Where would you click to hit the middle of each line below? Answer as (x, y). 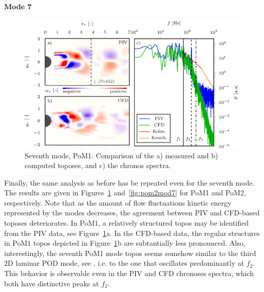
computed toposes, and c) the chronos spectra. (98, 165)
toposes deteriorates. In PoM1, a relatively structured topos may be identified (126, 223)
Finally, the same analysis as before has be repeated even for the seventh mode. (129, 182)
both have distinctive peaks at (52, 283)
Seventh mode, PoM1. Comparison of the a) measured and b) (121, 155)
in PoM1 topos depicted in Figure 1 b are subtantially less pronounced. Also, (125, 243)
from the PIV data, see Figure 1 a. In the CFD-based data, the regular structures (132, 233)
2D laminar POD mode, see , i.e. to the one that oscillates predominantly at (124, 263)
